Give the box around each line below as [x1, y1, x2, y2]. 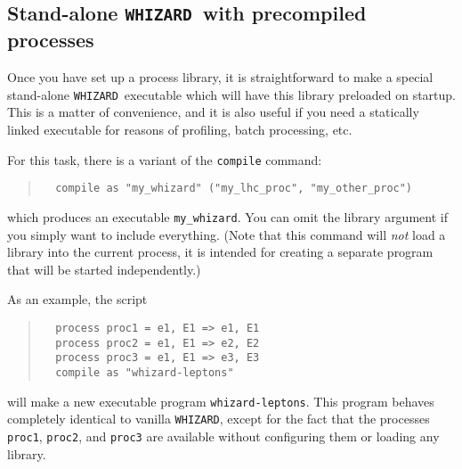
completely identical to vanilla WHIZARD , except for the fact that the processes [7, 409, 430, 428]
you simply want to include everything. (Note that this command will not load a [7, 225, 446, 243]
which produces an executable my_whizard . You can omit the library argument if [7, 207, 448, 226]
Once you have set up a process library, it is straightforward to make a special [7, 68, 434, 86]
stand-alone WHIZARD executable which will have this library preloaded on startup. [7, 85, 456, 103]
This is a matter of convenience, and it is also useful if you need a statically [7, 103, 419, 121]
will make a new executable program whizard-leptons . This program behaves [7, 391, 434, 410]
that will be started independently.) [7, 259, 201, 278]
